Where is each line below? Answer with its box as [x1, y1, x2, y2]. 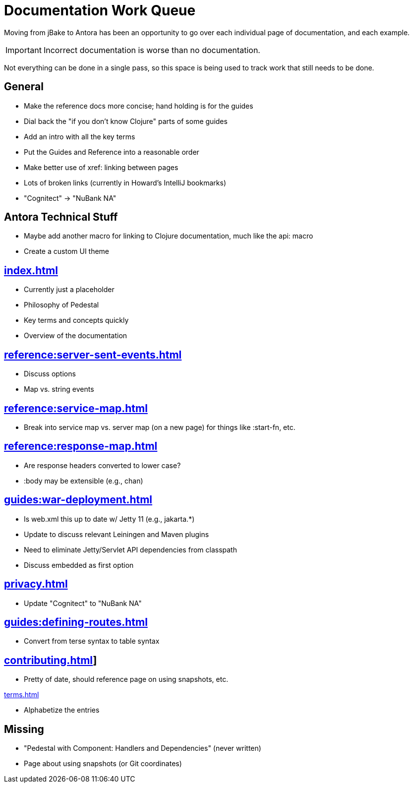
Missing [4, 723, 44, 735]
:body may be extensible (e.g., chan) [24, 476, 143, 485]
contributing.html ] [4, 654, 97, 666]
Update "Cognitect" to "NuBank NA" [24, 599, 142, 607]
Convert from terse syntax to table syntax [24, 637, 160, 646]
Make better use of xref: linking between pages [24, 163, 178, 172]
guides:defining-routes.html [4, 615, 148, 628]
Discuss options [24, 369, 76, 378]
